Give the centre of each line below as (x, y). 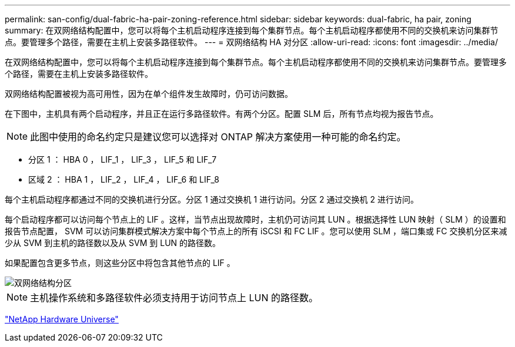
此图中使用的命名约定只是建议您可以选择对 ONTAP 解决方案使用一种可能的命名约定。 (218, 137)
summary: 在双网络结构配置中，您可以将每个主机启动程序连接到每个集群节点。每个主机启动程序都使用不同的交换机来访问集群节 (252, 30)
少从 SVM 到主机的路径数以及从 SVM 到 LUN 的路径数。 (113, 243)
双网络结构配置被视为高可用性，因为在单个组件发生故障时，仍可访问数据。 (149, 94)
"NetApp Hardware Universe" (62, 319)
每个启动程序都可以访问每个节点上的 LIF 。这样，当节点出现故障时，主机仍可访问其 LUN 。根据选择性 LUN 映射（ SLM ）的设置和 (255, 219)
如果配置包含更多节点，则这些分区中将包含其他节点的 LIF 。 (120, 263)
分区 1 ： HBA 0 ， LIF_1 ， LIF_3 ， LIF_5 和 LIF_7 (123, 159)
